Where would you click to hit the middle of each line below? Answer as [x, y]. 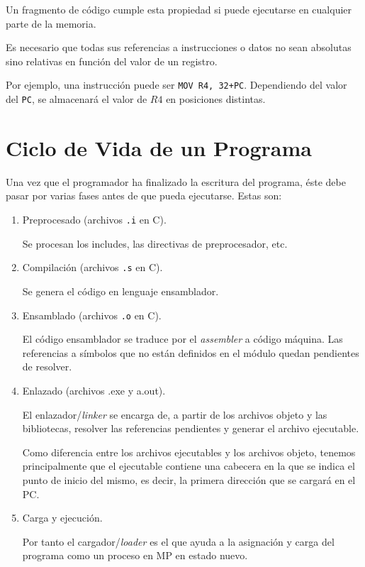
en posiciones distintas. [216, 99]
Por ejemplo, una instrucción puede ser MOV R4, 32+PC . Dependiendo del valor [176, 85]
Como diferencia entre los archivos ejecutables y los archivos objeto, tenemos [189, 452]
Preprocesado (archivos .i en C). [94, 219]
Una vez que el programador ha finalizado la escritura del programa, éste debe [176, 181]
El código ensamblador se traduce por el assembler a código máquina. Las [182, 339]
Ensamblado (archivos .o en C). [92, 315]
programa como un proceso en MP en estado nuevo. [135, 555]
